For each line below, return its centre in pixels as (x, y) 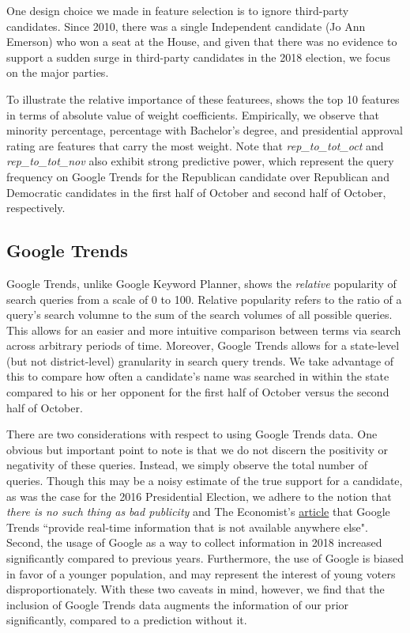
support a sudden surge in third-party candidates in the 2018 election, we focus (198, 57)
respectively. (36, 208)
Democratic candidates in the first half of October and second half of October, (196, 192)
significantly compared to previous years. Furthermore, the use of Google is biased (205, 558)
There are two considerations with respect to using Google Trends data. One (192, 434)
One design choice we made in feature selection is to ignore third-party (178, 10)
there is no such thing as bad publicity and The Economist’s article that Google (198, 512)
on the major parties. (58, 72)
